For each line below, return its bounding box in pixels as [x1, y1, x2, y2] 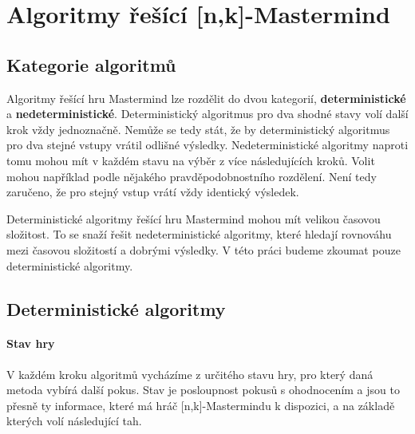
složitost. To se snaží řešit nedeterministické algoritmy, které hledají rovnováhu [6, 226, 392, 243]
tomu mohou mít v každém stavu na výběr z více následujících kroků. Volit [6, 152, 375, 168]
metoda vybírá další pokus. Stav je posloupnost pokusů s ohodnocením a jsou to [6, 381, 400, 398]
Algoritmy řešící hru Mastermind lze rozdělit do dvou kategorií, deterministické [6, 89, 406, 106]
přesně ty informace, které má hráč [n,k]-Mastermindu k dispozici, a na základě [6, 397, 395, 413]
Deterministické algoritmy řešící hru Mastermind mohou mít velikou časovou [6, 210, 381, 227]
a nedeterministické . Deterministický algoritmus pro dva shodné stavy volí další [6, 105, 409, 122]
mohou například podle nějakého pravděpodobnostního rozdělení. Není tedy [6, 168, 377, 184]
